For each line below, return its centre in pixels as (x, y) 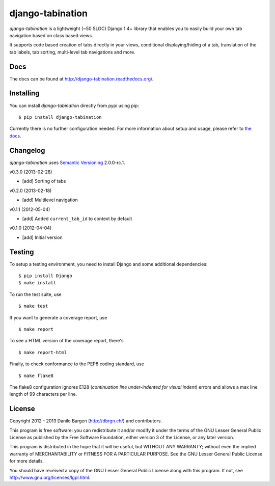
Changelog (27, 150)
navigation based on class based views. (51, 35)
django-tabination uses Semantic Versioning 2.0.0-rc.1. (67, 163)
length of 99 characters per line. (43, 394)
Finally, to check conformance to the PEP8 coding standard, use (77, 364)
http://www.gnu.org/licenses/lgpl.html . (50, 477)
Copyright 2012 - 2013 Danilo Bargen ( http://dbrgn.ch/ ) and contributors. (86, 421)
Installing (25, 93)
